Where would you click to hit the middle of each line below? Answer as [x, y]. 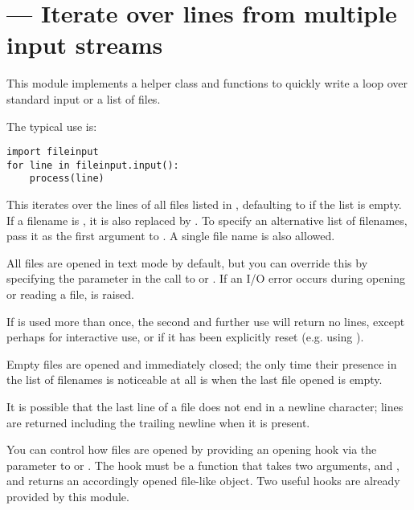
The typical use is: [52, 126]
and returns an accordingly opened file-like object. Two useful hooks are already [203, 481]
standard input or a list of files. [84, 98]
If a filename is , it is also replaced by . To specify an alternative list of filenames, [207, 220]
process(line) [67, 179]
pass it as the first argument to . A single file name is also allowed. [171, 236]
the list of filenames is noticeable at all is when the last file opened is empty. [195, 379]
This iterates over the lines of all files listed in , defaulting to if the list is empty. [204, 204]
